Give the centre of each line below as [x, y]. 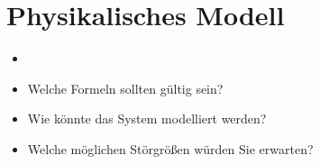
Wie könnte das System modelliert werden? [147, 118]
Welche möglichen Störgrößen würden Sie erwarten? [170, 148]
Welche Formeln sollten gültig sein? [125, 88]
